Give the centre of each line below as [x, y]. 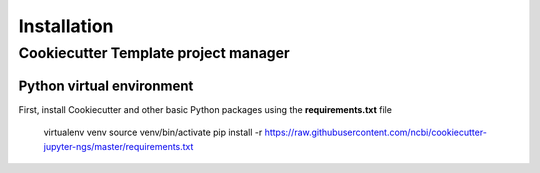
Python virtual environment [106, 85]
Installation [66, 26]
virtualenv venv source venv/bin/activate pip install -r [153, 132]
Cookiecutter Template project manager [154, 53]
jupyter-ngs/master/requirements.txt [118, 146]
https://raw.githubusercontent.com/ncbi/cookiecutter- [375, 132]
